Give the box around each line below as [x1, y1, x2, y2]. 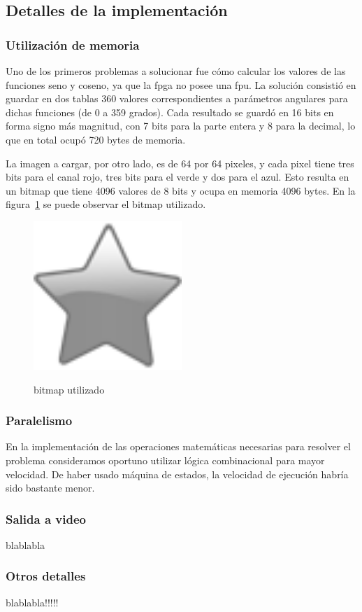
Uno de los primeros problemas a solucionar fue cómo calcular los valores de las [6, 64, 346, 78]
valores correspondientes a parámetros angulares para [119, 91, 348, 106]
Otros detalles [6, 567, 86, 585]
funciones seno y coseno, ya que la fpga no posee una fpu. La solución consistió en [6, 77, 356, 92]
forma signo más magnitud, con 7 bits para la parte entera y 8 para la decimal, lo [6, 118, 356, 133]
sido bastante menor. [6, 480, 95, 495]
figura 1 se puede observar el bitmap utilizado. [6, 197, 206, 211]
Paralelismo [6, 412, 73, 429]
